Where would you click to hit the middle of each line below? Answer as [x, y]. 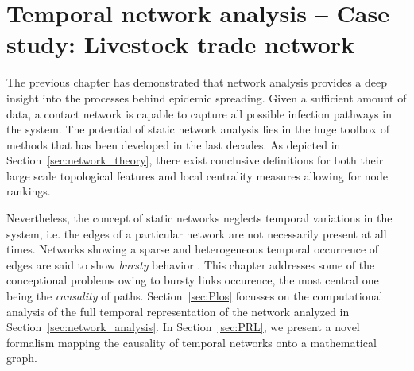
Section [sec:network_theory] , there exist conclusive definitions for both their [195, 160]
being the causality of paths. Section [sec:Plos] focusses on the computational [195, 296]
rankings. [29, 191]
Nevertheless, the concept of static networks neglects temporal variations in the [199, 218]
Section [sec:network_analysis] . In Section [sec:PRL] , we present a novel [183, 327]
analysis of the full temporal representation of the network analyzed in [178, 311]
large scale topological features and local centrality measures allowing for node [197, 175]
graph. [22, 358]
